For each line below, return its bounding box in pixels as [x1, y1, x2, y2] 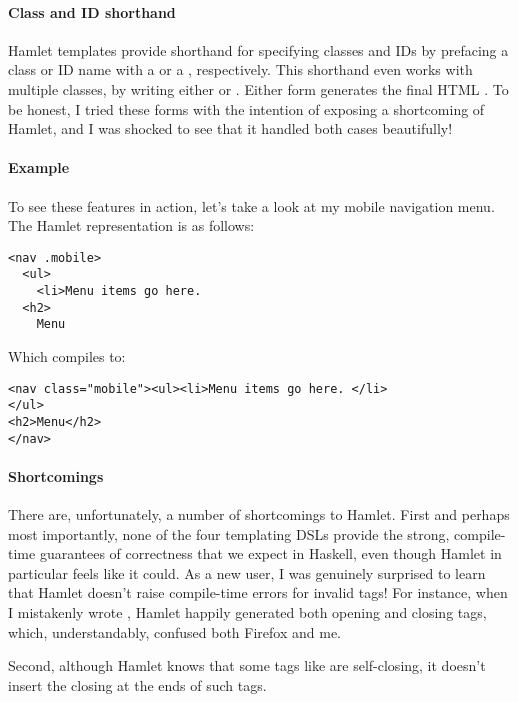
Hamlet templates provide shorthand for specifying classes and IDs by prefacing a [8, 39, 509, 60]
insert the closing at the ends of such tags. [8, 674, 267, 695]
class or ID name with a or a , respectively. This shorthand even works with [8, 59, 473, 80]
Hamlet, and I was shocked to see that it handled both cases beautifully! [8, 118, 453, 139]
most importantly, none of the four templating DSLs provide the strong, [8, 523, 450, 544]
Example [8, 157, 70, 178]
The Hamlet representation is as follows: [8, 215, 255, 236]
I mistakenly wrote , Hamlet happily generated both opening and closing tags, [8, 602, 487, 623]
